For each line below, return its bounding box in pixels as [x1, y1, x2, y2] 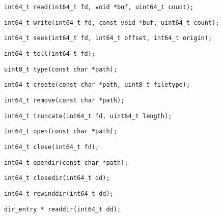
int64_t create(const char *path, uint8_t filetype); [4, 81, 190, 89]
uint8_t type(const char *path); [4, 65, 117, 73]
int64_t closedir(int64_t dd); [4, 174, 110, 182]
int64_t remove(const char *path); [4, 96, 125, 104]
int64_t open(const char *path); [4, 128, 117, 135]
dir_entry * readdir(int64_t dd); [4, 205, 121, 213]
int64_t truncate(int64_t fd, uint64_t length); [4, 112, 172, 120]
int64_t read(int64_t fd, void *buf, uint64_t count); [4, 4, 194, 11]
